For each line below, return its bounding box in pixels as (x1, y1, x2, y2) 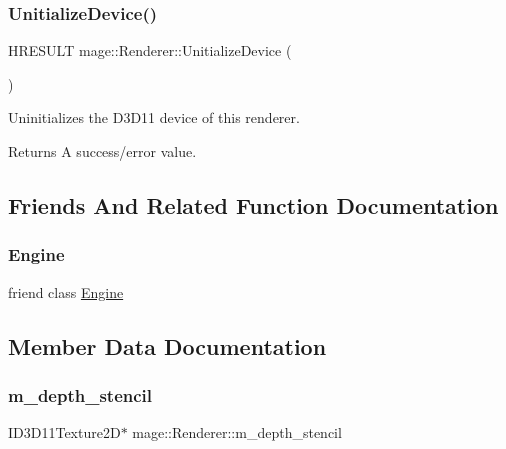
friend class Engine (8, 281, 124, 302)
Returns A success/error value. (8, 141, 197, 161)
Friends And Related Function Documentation (8, 189, 499, 220)
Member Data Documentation (8, 330, 327, 361)
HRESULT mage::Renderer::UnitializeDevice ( (8, 40, 292, 61)
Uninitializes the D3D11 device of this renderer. (8, 107, 300, 128)
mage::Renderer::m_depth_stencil (132, 422, 342, 443)
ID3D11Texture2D (8, 422, 121, 443)
